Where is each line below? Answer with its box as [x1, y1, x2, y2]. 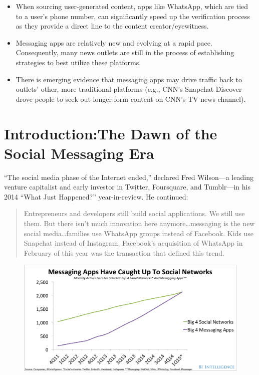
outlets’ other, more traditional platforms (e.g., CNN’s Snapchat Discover [16, 84, 242, 94]
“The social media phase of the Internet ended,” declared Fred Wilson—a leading [4, 171, 253, 182]
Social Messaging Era [4, 142, 154, 163]
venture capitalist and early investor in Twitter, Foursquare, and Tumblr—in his [4, 181, 250, 192]
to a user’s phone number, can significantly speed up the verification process [16, 11, 250, 21]
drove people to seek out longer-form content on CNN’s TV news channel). [16, 93, 246, 104]
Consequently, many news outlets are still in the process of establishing [16, 47, 234, 58]
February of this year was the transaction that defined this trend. [24, 247, 224, 258]
